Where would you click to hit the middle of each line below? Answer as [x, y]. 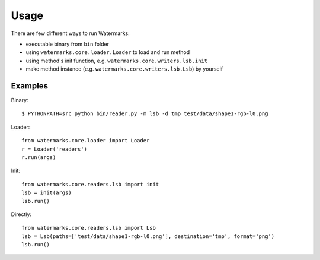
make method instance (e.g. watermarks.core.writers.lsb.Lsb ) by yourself [124, 69]
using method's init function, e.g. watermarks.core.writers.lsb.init [117, 61]
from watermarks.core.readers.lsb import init [90, 184]
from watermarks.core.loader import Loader [86, 141]
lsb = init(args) [47, 193]
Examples [30, 86]
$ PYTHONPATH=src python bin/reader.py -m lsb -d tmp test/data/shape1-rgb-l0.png [145, 114]
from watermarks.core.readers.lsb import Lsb [89, 228]
